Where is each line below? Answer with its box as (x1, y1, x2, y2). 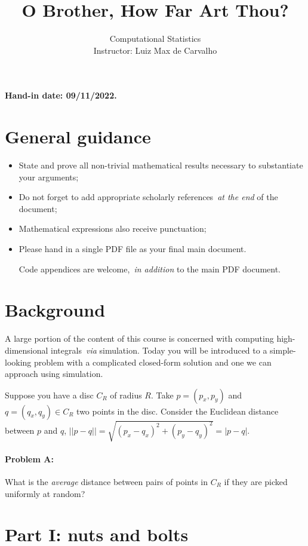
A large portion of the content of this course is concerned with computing (5, 332, 274, 345)
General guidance (5, 124, 151, 149)
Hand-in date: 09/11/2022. (5, 89, 117, 102)
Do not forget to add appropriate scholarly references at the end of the (19, 191, 278, 203)
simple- (270, 343, 296, 356)
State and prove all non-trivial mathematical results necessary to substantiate (19, 159, 303, 171)
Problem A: (5, 452, 54, 465)
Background (5, 297, 106, 322)
